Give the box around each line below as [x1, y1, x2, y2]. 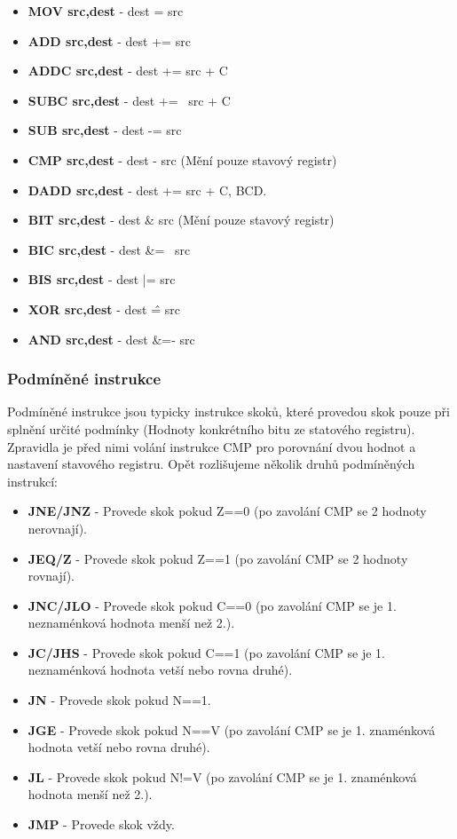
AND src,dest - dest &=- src [28, 329, 195, 348]
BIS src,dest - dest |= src [28, 270, 176, 289]
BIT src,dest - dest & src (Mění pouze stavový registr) [28, 210, 335, 229]
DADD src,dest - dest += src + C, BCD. [28, 180, 267, 199]
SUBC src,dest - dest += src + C [28, 91, 231, 109]
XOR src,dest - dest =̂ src [28, 299, 180, 318]
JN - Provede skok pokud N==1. [28, 691, 211, 709]
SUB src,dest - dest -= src [28, 121, 182, 139]
